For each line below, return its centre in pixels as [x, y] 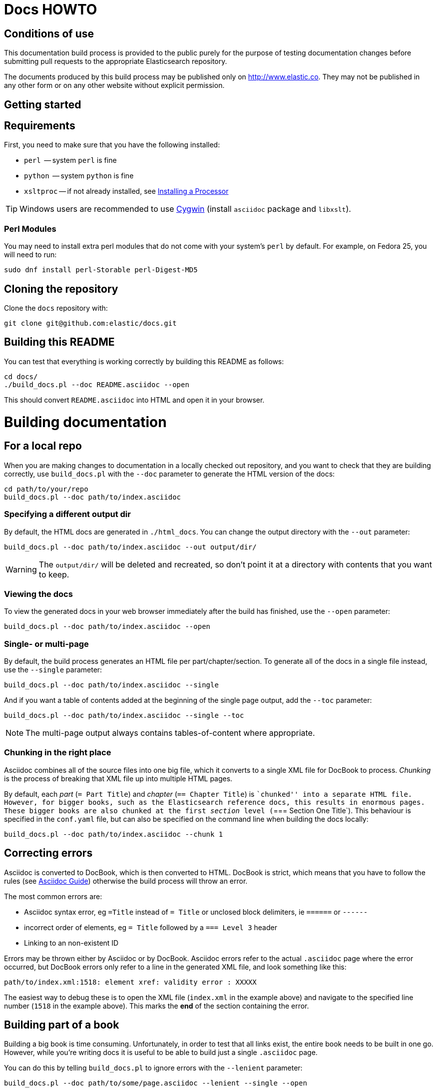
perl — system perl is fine [70, 160]
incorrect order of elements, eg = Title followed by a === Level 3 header [151, 927]
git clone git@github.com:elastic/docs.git [90, 323]
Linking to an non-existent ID [71, 943]
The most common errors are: [53, 896]
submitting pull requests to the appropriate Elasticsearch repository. [116, 61]
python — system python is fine [79, 176]
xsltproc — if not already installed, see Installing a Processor [126, 191]
